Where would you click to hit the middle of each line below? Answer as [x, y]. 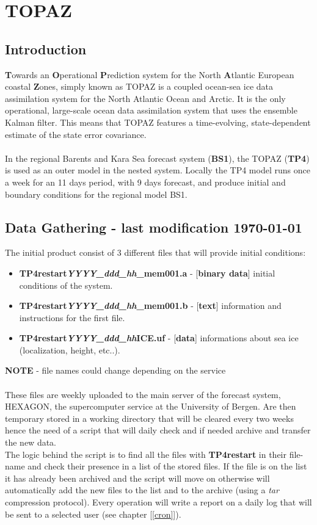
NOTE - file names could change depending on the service [115, 370]
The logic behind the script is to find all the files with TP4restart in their [146, 454]
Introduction [46, 49]
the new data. [31, 442]
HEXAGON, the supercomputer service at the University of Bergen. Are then [151, 406]
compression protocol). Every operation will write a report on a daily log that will [158, 502]
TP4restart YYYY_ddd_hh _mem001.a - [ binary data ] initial [147, 273]
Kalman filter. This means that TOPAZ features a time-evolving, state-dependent [158, 122]
